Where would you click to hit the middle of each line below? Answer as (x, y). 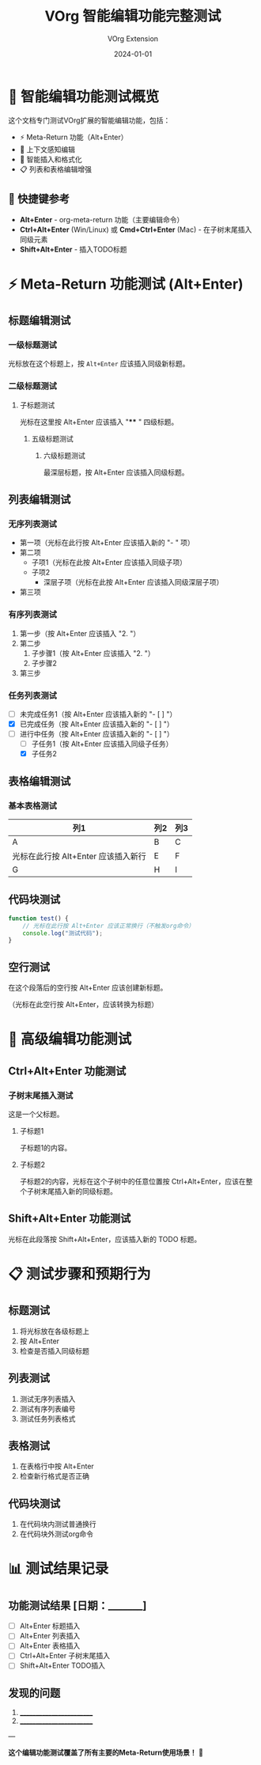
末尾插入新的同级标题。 (79, 1191)
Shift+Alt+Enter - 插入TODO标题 (73, 249)
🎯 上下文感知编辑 (47, 149)
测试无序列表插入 (47, 1399)
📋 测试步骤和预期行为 (80, 1274)
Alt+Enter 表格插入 (50, 1646)
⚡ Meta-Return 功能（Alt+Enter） (74, 137)
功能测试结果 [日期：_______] (78, 1606)
